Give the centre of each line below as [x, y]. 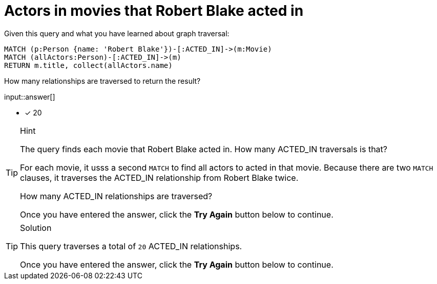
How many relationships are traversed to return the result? [102, 81]
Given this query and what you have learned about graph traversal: [117, 33]
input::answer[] [30, 97]
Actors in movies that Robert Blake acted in [154, 11]
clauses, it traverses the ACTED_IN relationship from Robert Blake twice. [159, 178]
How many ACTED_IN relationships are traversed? [116, 196]
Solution [36, 228]
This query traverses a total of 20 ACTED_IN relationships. [131, 246]
